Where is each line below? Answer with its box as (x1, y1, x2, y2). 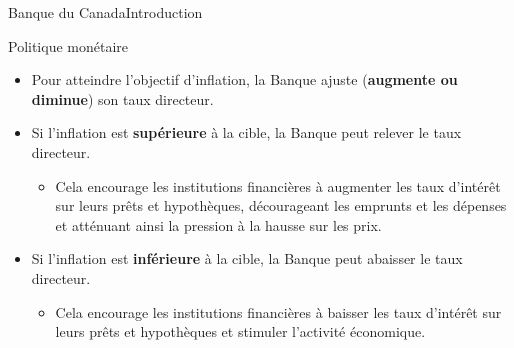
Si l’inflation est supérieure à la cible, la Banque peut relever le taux (31, 122, 462, 143)
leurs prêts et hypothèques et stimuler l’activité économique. (55, 321, 426, 342)
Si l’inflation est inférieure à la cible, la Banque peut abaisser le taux (31, 248, 463, 269)
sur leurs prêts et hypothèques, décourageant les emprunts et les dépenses (55, 195, 507, 216)
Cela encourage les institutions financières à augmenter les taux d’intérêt (55, 175, 501, 196)
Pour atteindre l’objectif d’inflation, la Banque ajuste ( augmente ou (31, 69, 458, 90)
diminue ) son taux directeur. (31, 88, 214, 109)
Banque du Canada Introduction (8, 2, 203, 22)
